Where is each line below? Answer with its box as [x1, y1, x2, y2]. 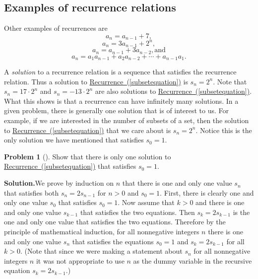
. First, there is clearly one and [160, 187, 254, 198]
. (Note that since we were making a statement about [20, 246, 183, 256]
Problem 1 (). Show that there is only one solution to [4, 151, 171, 161]
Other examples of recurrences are [4, 23, 108, 33]
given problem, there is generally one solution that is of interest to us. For [4, 105, 229, 116]
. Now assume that [118, 197, 175, 208]
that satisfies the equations [72, 236, 154, 246]
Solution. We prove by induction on [4, 178, 114, 188]
